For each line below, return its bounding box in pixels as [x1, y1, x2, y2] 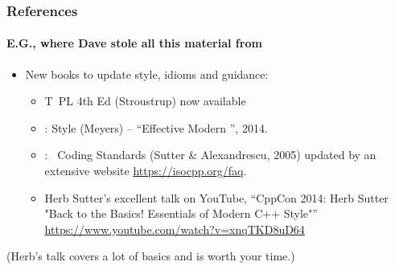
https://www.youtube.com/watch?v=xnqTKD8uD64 [44, 220, 305, 237]
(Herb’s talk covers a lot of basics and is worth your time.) [6, 247, 295, 264]
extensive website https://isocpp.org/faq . [44, 162, 247, 179]
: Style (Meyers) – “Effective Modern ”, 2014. [44, 119, 268, 136]
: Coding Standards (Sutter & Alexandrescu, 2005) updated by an [44, 146, 376, 163]
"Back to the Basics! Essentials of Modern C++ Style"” [44, 205, 318, 222]
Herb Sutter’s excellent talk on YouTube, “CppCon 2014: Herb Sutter [44, 189, 389, 206]
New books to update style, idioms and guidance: [25, 65, 269, 82]
